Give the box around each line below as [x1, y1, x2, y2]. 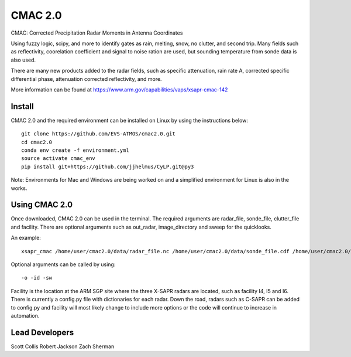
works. [11, 185, 27, 192]
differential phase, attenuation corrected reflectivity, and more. [11, 75, 162, 82]
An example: [11, 234, 41, 242]
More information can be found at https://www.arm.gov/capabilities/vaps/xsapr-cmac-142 [11, 86, 228, 93]
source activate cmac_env [21, 155, 96, 162]
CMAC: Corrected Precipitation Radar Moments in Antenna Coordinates [11, 29, 183, 36]
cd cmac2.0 [21, 138, 53, 145]
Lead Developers [11, 327, 74, 337]
